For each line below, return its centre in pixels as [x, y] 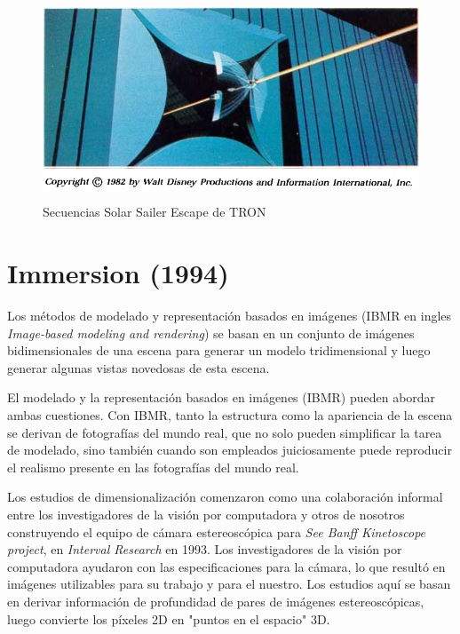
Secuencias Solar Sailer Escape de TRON [155, 212]
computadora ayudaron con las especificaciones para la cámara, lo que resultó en [226, 566]
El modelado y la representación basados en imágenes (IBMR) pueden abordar [222, 397]
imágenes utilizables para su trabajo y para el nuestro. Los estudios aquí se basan [229, 584]
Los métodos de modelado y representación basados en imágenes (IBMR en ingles [230, 316]
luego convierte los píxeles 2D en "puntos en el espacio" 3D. [169, 618]
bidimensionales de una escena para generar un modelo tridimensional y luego [219, 350]
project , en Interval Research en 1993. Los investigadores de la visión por [205, 549]
